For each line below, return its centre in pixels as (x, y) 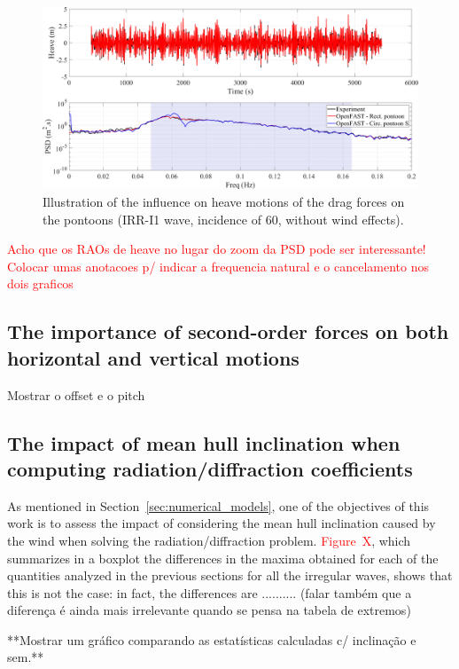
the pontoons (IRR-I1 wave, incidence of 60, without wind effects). (223, 219)
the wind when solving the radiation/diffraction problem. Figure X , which (209, 540)
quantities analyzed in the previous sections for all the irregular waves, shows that (230, 575)
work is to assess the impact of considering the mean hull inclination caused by (222, 523)
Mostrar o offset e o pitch (76, 394)
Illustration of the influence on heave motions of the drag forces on (224, 201)
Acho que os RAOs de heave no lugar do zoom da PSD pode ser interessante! (217, 249)
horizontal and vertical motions (153, 357)
